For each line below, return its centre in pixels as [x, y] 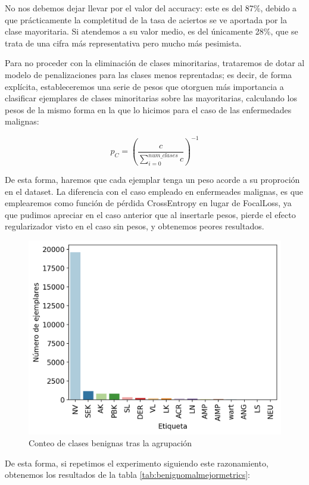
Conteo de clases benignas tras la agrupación [110, 442]
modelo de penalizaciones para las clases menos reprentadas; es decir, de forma [149, 74]
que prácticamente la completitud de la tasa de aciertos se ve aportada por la [146, 19]
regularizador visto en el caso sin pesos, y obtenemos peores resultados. [135, 226]
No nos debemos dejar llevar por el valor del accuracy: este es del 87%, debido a [151, 8]
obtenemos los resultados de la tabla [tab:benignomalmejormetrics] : [127, 475]
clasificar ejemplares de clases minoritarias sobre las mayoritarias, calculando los [151, 98]
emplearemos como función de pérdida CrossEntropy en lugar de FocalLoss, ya [148, 203]
